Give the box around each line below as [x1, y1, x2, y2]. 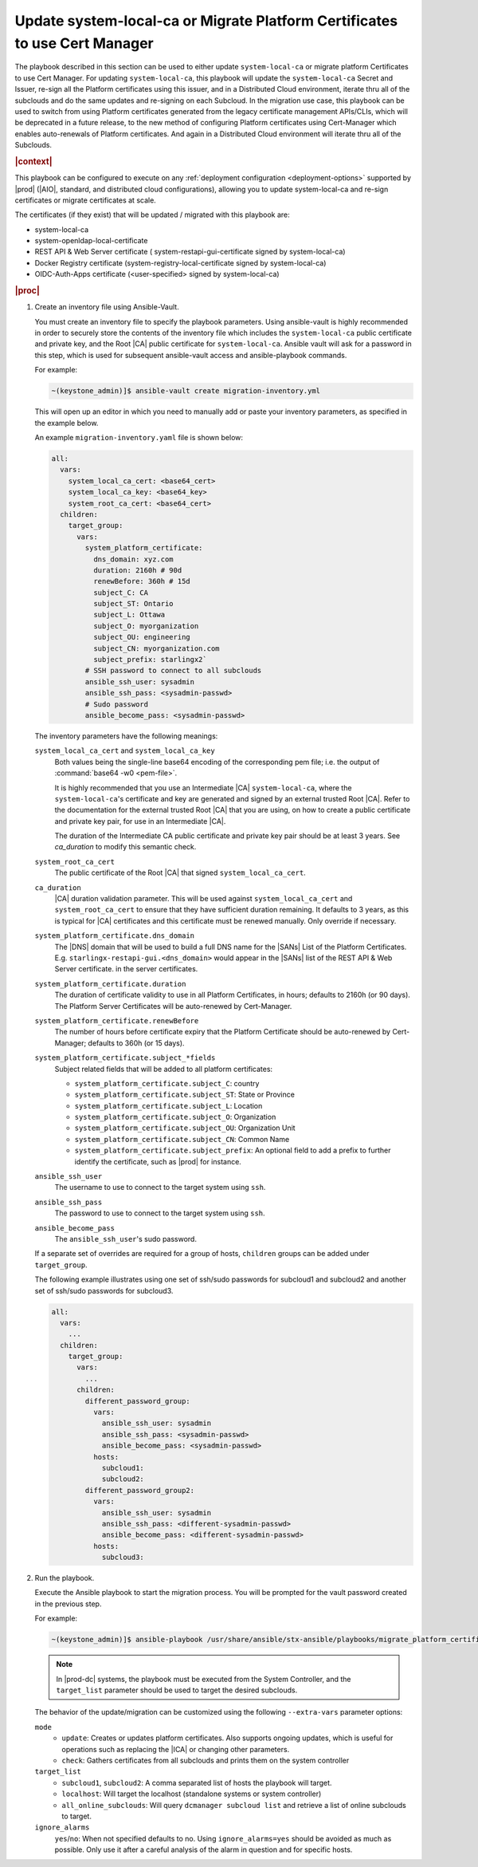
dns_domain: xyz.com [92, 554, 174, 564]
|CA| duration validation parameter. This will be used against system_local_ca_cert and [54, 894, 353, 904]
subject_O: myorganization [92, 621, 199, 630]
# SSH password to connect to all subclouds [84, 666, 262, 676]
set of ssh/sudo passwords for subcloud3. [34, 1286, 174, 1295]
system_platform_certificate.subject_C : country [74, 1078, 260, 1088]
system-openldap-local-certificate [34, 236, 148, 246]
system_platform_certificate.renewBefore [34, 1016, 199, 1025]
